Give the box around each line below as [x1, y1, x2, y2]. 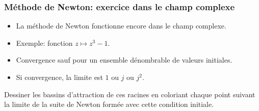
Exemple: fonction [16, 37, 73, 48]
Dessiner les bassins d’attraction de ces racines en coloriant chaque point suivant [4, 89, 255, 99]
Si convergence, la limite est [16, 72, 103, 82]
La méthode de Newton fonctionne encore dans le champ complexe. [16, 20, 226, 31]
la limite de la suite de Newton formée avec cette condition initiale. [4, 99, 214, 109]
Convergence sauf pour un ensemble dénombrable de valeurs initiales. [16, 54, 232, 65]
